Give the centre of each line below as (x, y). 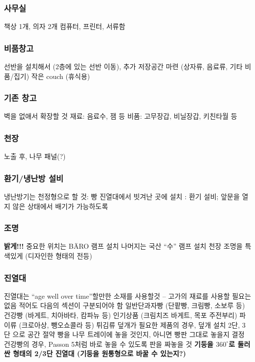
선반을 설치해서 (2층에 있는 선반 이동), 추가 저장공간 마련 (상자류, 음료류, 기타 (123, 66)
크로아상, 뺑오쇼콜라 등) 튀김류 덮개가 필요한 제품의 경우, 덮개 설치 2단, (131, 324)
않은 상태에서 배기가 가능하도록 (60, 206)
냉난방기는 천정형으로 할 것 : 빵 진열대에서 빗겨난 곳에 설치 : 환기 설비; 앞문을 (122, 196)
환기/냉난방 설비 (34, 178)
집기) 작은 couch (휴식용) (52, 76)
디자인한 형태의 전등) (60, 256)
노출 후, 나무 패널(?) (35, 156)
